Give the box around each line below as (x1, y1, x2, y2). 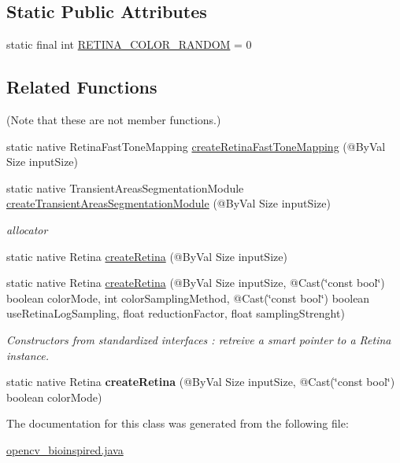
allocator (6, 221, 48, 237)
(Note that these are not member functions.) (6, 112, 221, 127)
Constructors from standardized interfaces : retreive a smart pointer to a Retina (6, 331, 391, 347)
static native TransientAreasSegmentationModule (6, 179, 244, 196)
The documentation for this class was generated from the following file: (6, 415, 349, 432)
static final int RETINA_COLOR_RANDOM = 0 (6, 36, 252, 53)
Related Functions (6, 75, 157, 99)
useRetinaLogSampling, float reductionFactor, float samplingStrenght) (6, 305, 345, 322)
